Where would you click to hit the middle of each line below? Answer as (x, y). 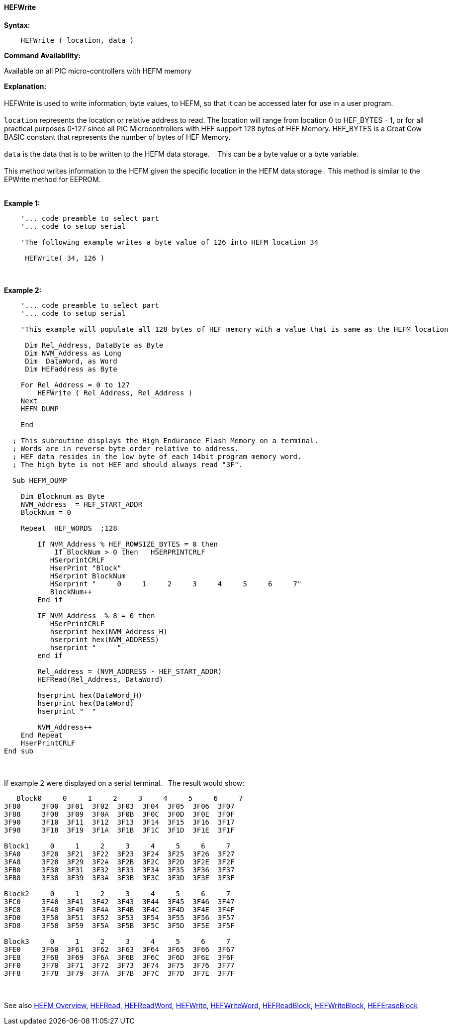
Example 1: (22, 203)
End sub (19, 751)
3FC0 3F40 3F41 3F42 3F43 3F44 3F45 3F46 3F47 (119, 901)
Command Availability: (42, 55)
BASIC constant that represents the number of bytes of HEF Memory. (117, 137)
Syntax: (17, 25)
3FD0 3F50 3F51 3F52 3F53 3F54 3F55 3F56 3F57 (119, 917)
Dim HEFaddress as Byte (71, 369)
